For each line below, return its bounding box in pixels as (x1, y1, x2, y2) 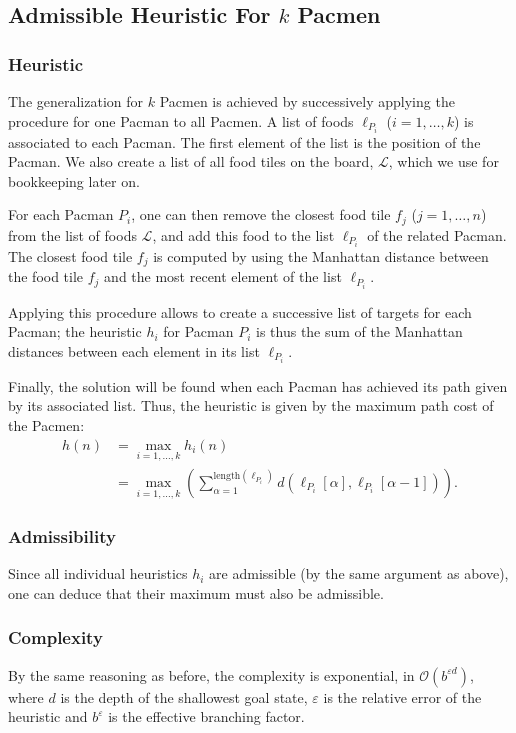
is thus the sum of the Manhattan (256, 321, 463, 342)
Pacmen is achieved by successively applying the (159, 91, 455, 111)
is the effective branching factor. (108, 706, 305, 727)
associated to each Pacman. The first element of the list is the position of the (8, 131, 481, 152)
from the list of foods (8, 224, 137, 245)
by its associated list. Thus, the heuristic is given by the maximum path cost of (8, 395, 494, 416)
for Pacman (163, 321, 234, 342)
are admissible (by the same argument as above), (209, 563, 509, 584)
